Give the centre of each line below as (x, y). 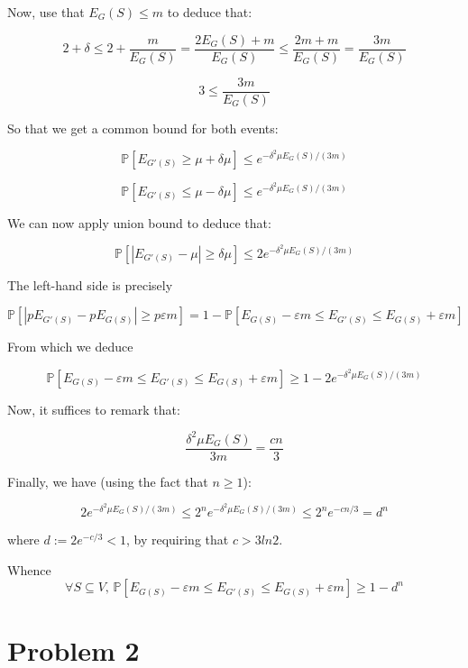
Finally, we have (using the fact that (108, 481)
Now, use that (46, 12)
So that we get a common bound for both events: (143, 128)
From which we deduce (70, 347)
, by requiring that (177, 540)
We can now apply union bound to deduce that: (139, 222)
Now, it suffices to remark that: (94, 409)
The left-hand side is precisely (90, 284)
